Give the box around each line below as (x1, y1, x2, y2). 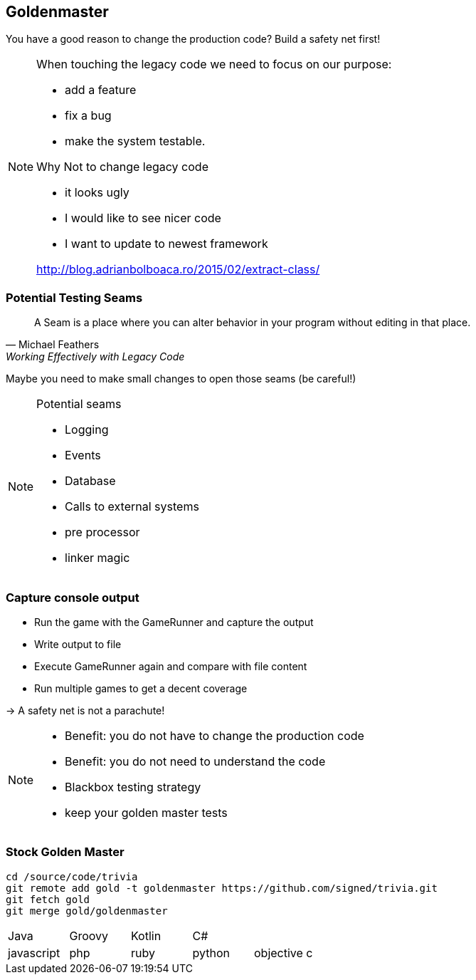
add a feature (65, 83, 137, 98)
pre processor (65, 525, 140, 540)
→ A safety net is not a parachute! (6, 704, 165, 716)
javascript (8, 945, 60, 960)
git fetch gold (6, 893, 90, 905)
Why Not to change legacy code (36, 160, 208, 174)
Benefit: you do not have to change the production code (65, 728, 364, 743)
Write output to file (34, 637, 122, 650)
